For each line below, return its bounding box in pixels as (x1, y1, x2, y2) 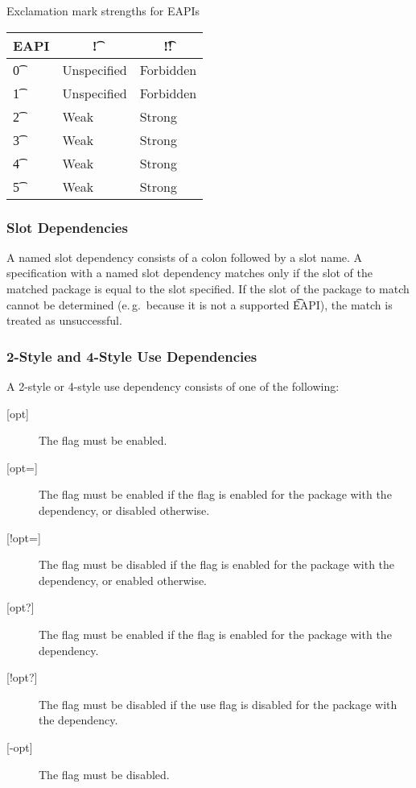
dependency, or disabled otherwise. (39, 501, 210, 518)
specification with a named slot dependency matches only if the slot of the (6, 264, 373, 281)
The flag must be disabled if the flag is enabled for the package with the (39, 556, 395, 573)
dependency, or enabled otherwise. (39, 571, 208, 588)
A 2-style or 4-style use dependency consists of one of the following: (6, 378, 340, 394)
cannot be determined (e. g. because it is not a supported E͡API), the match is (6, 296, 393, 313)
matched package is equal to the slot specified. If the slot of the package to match (6, 280, 410, 297)
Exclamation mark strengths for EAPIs (6, 2, 200, 19)
